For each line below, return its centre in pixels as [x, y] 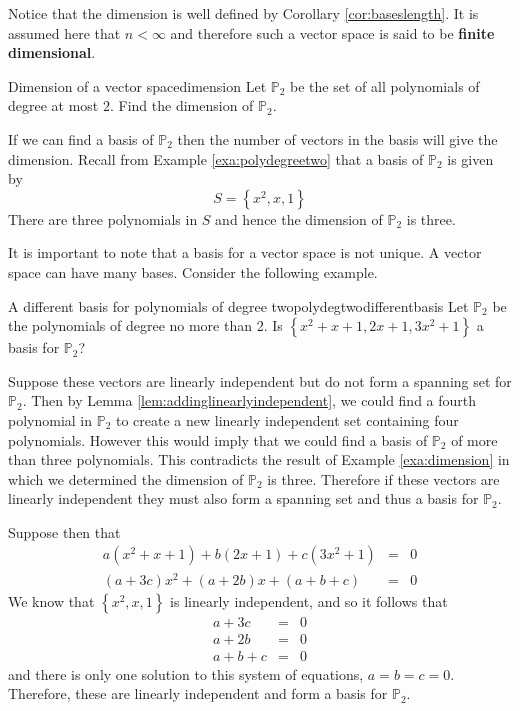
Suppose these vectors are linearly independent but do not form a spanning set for [260, 380]
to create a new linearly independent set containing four [287, 419]
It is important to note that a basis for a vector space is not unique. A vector [245, 252]
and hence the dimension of [299, 218]
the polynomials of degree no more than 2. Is [145, 325]
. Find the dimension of [181, 105]
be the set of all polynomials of [385, 85]
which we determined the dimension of [126, 478]
